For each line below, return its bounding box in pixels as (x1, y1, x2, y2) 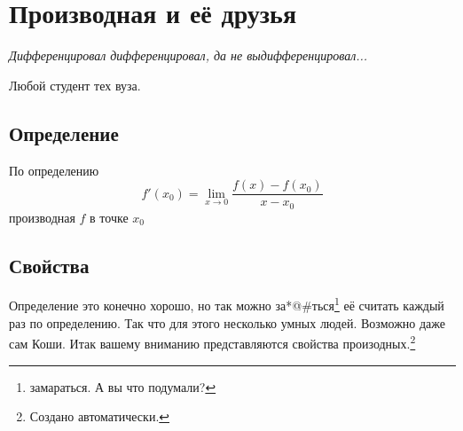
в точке (90, 208, 129, 226)
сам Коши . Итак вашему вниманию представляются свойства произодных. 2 (9, 332, 416, 352)
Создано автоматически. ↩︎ (29, 407, 170, 426)
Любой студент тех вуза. (9, 75, 141, 94)
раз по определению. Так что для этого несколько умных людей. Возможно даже (9, 313, 446, 332)
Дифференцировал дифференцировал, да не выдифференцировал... (9, 46, 368, 65)
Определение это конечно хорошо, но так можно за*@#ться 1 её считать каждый (9, 294, 444, 315)
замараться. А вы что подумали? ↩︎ (29, 377, 216, 396)
